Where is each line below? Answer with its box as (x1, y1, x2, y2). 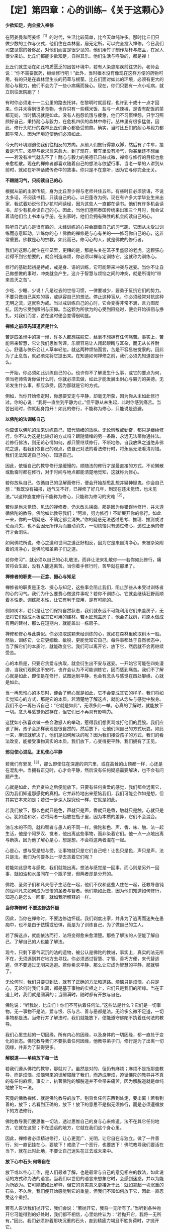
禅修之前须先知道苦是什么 (5, 323, 58, 329)
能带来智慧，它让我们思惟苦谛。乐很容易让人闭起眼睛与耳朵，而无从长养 (5, 340, 155, 346)
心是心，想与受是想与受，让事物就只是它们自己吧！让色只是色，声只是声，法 (5, 847, 164, 854)
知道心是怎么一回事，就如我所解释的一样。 (5, 894, 94, 900)
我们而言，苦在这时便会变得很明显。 (18, 312, 94, 318)
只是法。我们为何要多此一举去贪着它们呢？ (5, 854, 94, 860)
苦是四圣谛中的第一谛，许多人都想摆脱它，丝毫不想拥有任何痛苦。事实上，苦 (5, 334, 164, 340)
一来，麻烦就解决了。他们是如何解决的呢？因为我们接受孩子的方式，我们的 (5, 732, 159, 738)
